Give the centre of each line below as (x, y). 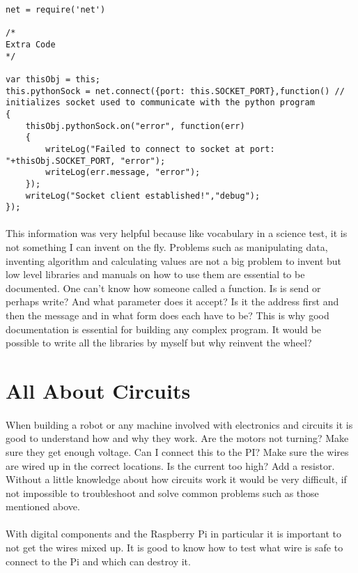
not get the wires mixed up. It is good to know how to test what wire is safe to (174, 548)
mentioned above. (43, 506)
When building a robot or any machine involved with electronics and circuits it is (179, 424)
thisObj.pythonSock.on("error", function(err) (135, 126)
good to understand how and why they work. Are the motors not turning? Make (177, 438)
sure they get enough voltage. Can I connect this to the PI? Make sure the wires (177, 451)
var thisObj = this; (53, 79)
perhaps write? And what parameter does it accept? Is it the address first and (172, 301)
